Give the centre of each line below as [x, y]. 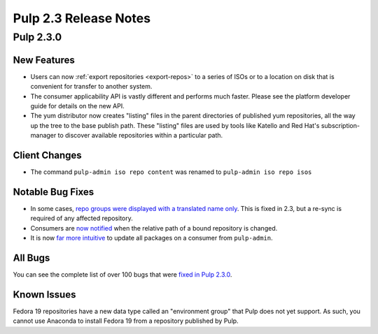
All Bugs [31, 257]
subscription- [341, 125]
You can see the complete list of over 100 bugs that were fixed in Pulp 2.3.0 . [122, 274]
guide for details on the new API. [78, 106]
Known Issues [44, 295]
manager [43, 136]
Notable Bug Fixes [54, 192]
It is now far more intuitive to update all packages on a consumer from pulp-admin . [152, 238]
